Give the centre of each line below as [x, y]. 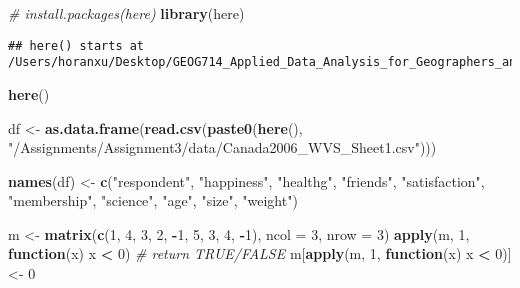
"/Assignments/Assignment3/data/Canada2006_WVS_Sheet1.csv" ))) [222, 147]
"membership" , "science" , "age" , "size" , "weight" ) [153, 200]
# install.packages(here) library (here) [126, 13]
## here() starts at [76, 45]
